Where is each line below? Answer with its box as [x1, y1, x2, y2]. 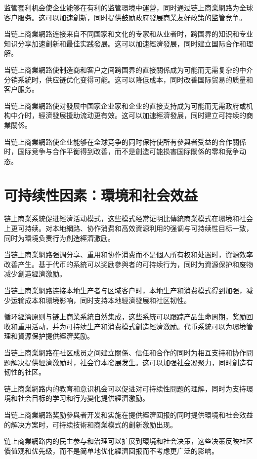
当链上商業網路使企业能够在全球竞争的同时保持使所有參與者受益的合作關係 [4, 136, 246, 147]
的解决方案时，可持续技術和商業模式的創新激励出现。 [4, 419, 177, 429]
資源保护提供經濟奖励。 [17, 331, 94, 341]
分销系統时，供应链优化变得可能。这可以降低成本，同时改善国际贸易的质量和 [4, 74, 253, 84]
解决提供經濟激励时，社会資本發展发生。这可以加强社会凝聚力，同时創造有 [10, 357, 253, 367]
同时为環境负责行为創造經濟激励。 [4, 232, 115, 243]
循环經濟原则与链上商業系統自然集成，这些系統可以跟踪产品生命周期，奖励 [4, 311, 246, 322]
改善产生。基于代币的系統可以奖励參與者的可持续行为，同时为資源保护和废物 [4, 259, 253, 269]
